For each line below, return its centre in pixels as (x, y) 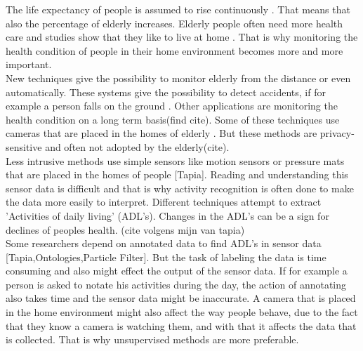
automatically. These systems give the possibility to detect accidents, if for (166, 92)
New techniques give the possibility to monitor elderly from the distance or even (178, 78)
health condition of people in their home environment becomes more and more (174, 50)
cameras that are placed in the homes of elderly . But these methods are (161, 133)
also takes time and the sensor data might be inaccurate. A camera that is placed (181, 298)
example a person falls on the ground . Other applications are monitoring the (172, 106)
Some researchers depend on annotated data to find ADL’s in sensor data (164, 243)
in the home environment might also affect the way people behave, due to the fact (182, 312)
